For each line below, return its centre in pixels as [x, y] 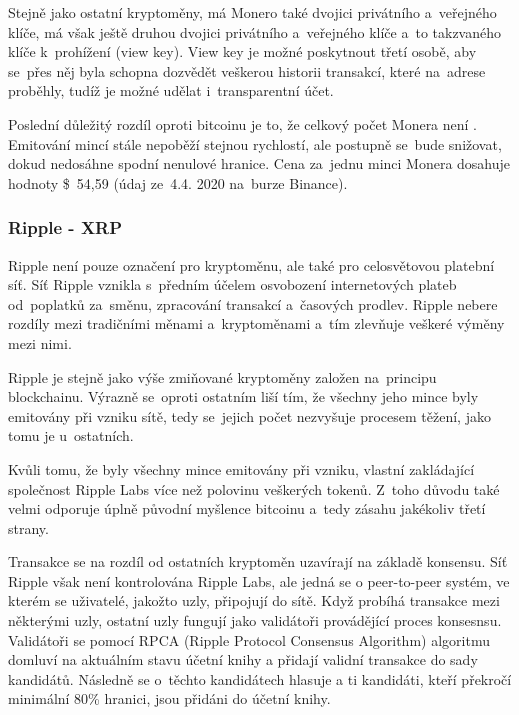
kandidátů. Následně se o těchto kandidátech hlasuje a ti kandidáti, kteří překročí [260, 678]
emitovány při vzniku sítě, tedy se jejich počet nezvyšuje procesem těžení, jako [249, 415]
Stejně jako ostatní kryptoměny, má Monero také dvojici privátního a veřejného [252, 12]
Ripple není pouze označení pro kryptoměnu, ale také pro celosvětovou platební [251, 264]
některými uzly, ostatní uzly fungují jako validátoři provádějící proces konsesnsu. [255, 620]
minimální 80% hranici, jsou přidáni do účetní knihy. [169, 698]
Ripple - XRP [65, 227]
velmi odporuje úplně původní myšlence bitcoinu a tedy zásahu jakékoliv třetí [247, 508]
